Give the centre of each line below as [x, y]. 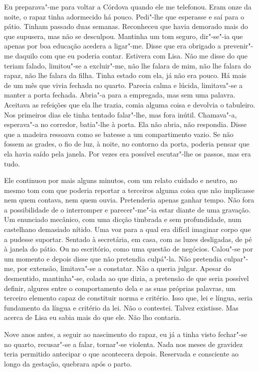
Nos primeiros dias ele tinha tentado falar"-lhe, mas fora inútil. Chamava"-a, [121, 114]
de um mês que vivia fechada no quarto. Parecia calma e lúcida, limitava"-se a [124, 85]
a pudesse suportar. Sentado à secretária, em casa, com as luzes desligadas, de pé [128, 239]
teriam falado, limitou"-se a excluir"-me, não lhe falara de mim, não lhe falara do [128, 65]
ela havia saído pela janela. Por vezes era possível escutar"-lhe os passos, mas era [128, 153]
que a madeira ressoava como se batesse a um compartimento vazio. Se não [119, 134]
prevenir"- [238, 46]
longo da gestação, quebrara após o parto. [68, 363]
